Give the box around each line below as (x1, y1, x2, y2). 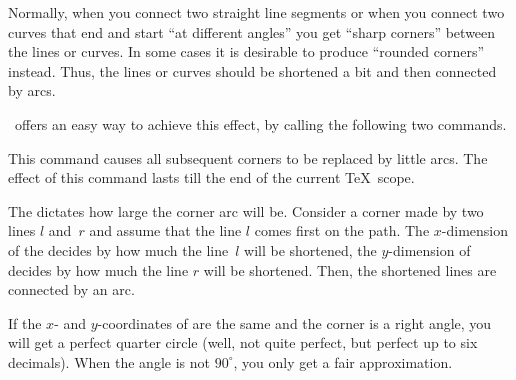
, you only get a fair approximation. (233, 351, 453, 372)
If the (8, 312, 42, 333)
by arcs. (8, 80, 56, 101)
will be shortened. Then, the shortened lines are (203, 259, 497, 280)
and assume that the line (89, 220, 242, 241)
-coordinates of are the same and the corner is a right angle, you (97, 312, 492, 333)
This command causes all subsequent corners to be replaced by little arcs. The (8, 147, 488, 168)
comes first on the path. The (254, 220, 430, 241)
